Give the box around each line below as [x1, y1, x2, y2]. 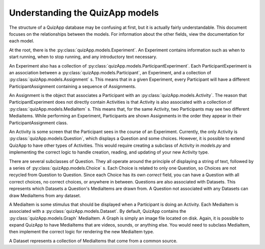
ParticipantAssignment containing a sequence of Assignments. [9, 83, 136, 89]
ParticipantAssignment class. [9, 120, 68, 126]
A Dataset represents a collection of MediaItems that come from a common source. [9, 238, 178, 244]
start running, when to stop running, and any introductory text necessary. [9, 54, 157, 60]
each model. [9, 38, 34, 44]
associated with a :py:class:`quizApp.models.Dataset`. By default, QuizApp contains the [9, 208, 186, 214]
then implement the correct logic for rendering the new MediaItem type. [9, 229, 155, 235]
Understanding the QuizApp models [9, 7, 159, 18]
